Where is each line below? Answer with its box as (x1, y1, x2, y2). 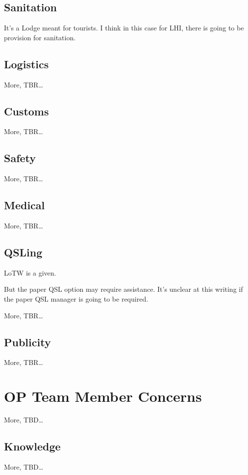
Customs (4, 103, 49, 118)
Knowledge (4, 439, 61, 454)
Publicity (4, 334, 51, 349)
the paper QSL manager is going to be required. (4, 293, 149, 304)
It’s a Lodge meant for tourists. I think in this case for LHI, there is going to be (4, 23, 244, 33)
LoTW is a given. (4, 267, 56, 278)
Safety (4, 150, 36, 166)
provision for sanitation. (4, 32, 76, 42)
